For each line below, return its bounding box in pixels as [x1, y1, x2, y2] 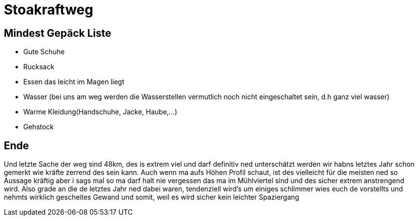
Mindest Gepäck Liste [4, 27, 112, 39]
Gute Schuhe [23, 47, 65, 56]
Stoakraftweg [4, 1, 94, 18]
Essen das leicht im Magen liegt [23, 78, 125, 86]
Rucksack [23, 63, 54, 71]
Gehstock [23, 123, 54, 131]
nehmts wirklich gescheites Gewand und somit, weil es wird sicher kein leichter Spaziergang [4, 193, 299, 202]
